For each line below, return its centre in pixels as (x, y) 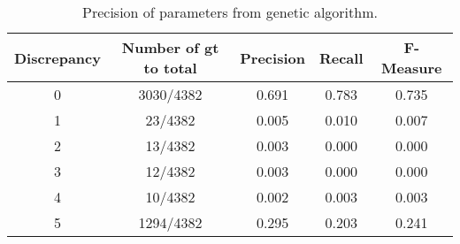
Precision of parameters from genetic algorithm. (230, 12)
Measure (412, 68)
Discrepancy (57, 57)
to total (170, 68)
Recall (341, 57)
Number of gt (170, 47)
